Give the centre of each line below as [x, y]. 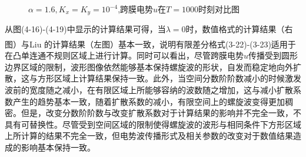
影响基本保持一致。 [58, 147]
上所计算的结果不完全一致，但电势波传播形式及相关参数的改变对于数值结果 [149, 136]
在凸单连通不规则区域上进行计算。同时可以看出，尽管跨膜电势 [124, 55]
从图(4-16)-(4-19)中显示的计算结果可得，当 [85, 29]
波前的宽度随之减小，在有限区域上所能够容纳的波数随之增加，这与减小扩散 [149, 89]
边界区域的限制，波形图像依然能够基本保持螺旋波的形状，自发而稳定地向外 [149, 66]
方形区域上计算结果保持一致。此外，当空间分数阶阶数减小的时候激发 [169, 78]
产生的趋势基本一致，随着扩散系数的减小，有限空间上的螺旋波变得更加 [149, 101]
